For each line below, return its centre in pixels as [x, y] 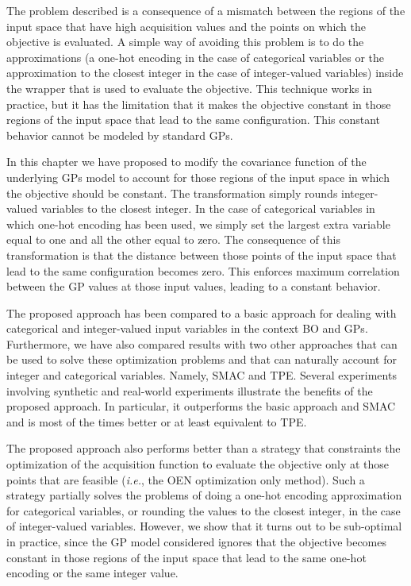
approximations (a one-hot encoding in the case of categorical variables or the [195, 57]
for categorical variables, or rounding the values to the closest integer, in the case [204, 510]
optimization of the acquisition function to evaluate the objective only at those [198, 464]
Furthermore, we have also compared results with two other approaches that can [202, 343]
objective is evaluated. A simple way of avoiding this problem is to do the [185, 42]
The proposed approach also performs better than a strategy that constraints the [204, 448]
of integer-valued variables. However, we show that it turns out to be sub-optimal [204, 526]
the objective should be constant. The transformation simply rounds [172, 193]
